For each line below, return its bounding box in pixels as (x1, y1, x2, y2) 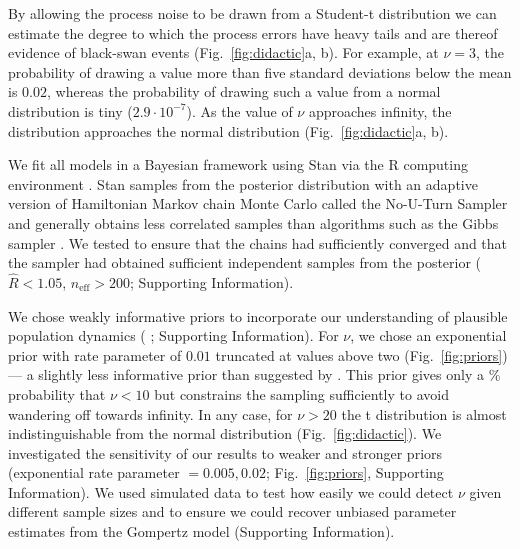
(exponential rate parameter (8, 462, 180, 483)
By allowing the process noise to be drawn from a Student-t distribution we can (8, 3, 497, 23)
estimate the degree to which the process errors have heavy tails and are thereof (8, 22, 498, 43)
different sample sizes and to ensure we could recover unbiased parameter (8, 501, 457, 522)
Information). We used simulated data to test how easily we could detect (8, 481, 454, 502)
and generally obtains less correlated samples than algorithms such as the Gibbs (8, 212, 499, 233)
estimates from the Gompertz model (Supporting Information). (8, 521, 395, 542)
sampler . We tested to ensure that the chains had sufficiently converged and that (8, 232, 508, 253)
